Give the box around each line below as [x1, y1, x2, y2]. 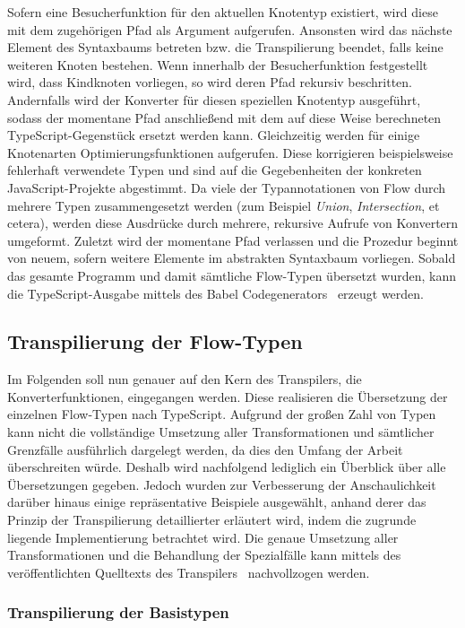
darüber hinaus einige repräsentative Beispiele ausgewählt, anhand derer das [7, 493, 426, 511]
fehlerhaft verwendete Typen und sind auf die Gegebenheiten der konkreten [7, 161, 422, 179]
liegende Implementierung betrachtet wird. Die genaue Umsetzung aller [7, 528, 399, 546]
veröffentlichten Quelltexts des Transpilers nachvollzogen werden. [7, 563, 370, 581]
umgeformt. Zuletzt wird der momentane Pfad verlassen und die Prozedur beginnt [7, 231, 459, 249]
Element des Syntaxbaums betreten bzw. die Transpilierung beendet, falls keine [7, 38, 443, 57]
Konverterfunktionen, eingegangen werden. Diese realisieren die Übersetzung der [7, 387, 448, 406]
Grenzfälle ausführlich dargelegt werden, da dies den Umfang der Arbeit [7, 440, 403, 458]
